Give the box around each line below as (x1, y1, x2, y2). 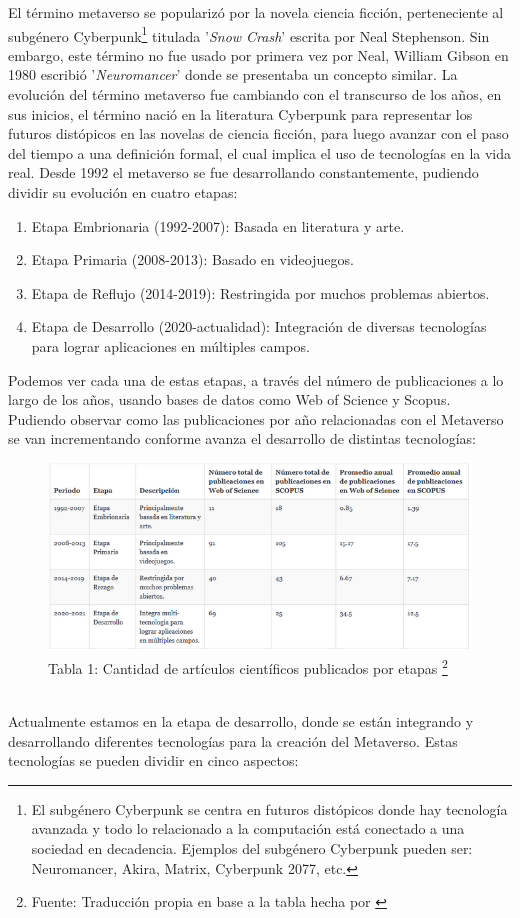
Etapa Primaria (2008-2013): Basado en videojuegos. (31, 249, 354, 270)
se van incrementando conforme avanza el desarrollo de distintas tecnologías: (8, 428, 476, 449)
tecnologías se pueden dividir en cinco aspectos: (8, 750, 299, 771)
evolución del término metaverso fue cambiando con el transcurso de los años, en (8, 84, 502, 105)
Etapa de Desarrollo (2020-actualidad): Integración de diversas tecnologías (31, 316, 487, 337)
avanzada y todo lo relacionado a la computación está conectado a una (31, 818, 465, 839)
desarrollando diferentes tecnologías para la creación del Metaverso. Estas (8, 730, 458, 751)
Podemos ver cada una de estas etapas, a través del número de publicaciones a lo (8, 369, 504, 390)
